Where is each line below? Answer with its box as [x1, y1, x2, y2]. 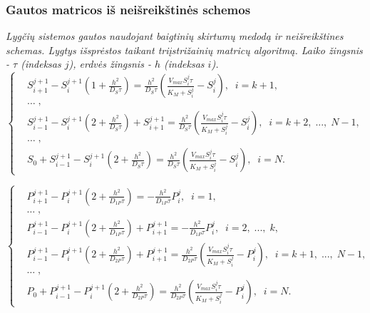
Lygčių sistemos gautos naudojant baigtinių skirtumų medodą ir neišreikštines [6, 29, 344, 43]
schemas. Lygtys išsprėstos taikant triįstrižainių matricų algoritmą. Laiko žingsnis [6, 42, 363, 57]
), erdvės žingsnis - [68, 56, 151, 71]
